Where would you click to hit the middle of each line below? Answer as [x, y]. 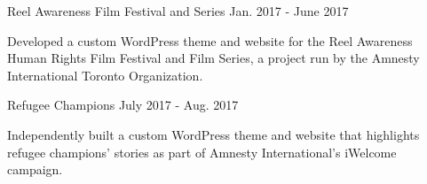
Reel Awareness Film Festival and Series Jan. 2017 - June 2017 [178, 11]
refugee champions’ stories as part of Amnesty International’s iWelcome [202, 152]
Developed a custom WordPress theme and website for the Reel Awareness [210, 40]
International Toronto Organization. [105, 75]
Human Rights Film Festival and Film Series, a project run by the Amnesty [213, 58]
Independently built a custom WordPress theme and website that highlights [213, 134]
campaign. [35, 169]
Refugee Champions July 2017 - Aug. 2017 [123, 105]
